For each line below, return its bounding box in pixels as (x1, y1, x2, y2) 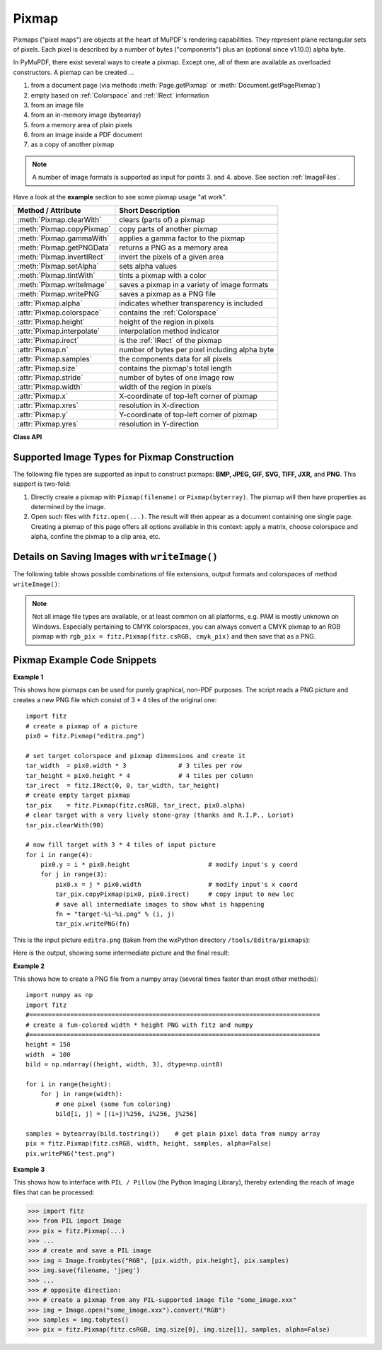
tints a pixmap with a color (119, 271, 207, 281)
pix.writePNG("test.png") (25, 1149, 116, 1158)
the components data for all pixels (119, 354, 233, 364)
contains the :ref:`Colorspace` (119, 308, 219, 318)
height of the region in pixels (119, 317, 214, 327)
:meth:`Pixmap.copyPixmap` (17, 224, 111, 234)
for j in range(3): (40, 871, 108, 878)
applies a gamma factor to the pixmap (119, 233, 245, 243)
